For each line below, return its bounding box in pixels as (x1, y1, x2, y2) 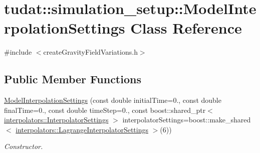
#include (4, 47, 32, 57)
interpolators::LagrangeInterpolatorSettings (16, 124, 148, 134)
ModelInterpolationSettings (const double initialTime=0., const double (4, 95, 221, 105)
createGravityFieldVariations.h (43, 47, 138, 57)
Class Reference (130, 18, 242, 38)
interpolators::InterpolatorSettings (4, 114, 109, 125)
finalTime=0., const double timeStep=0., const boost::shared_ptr (4, 104, 206, 115)
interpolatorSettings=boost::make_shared (122, 114, 251, 125)
